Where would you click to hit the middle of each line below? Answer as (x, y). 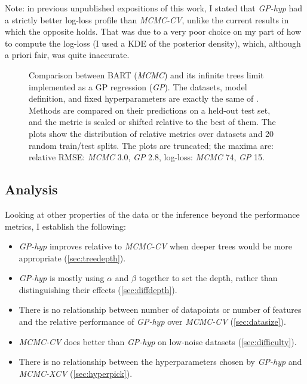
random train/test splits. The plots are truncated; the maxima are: (151, 145)
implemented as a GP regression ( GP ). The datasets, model (138, 86)
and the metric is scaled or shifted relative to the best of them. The (152, 122)
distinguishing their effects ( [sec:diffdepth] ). (98, 289)
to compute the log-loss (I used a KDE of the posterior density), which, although (153, 43)
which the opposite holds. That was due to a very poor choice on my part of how (153, 31)
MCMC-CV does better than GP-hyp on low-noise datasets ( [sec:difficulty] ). (158, 341)
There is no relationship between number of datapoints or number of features (160, 310)
